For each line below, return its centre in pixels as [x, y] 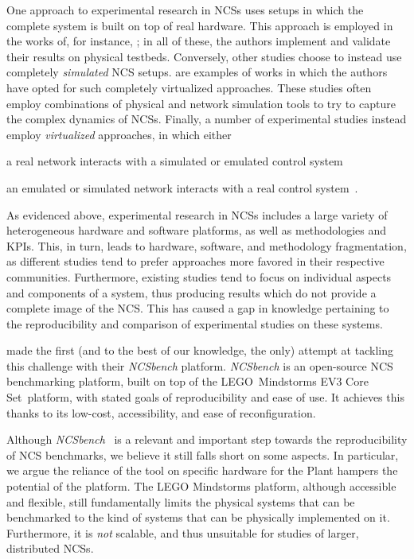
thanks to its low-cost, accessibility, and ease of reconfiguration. [161, 412]
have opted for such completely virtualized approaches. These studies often [189, 87]
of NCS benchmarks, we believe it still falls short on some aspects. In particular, [203, 454]
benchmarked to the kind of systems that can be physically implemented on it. [198, 517]
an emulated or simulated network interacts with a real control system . [182, 187]
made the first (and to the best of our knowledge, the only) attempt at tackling [200, 350]
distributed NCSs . [50, 548]
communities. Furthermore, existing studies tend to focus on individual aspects [199, 276]
